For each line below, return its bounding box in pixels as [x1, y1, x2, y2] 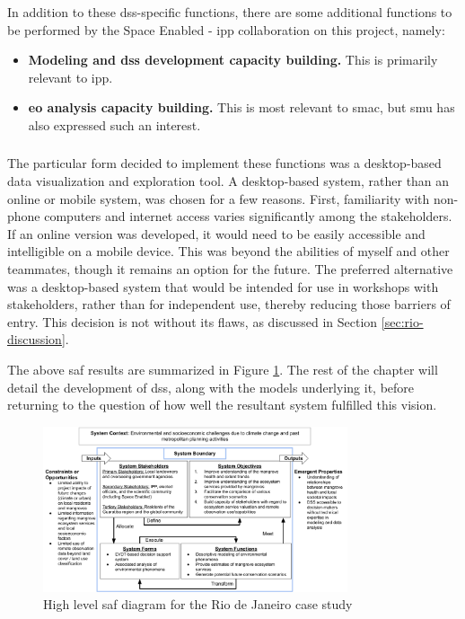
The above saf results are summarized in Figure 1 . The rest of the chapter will [7, 360, 438, 379]
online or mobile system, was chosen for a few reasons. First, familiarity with [7, 189, 430, 208]
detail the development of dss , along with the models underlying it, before [7, 377, 415, 396]
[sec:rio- [381, 312, 424, 331]
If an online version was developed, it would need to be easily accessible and [7, 224, 426, 243]
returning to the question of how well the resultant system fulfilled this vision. [7, 395, 437, 414]
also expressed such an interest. [28, 115, 201, 134]
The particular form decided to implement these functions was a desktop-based [7, 154, 442, 172]
